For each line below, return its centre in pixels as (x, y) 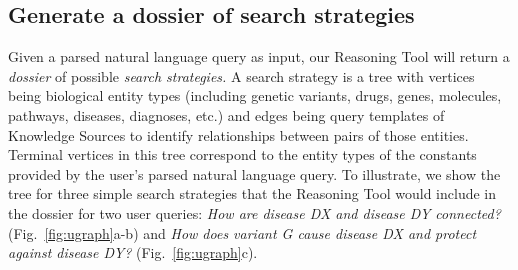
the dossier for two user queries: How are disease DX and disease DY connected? (254, 212)
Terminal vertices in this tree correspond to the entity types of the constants (242, 154)
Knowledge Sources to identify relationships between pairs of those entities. (238, 134)
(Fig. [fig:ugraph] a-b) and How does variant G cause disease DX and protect (242, 232)
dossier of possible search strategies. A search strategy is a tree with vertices (241, 75)
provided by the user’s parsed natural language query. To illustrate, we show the (254, 173)
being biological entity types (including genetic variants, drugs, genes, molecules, (255, 95)
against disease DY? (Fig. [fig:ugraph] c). (133, 252)
